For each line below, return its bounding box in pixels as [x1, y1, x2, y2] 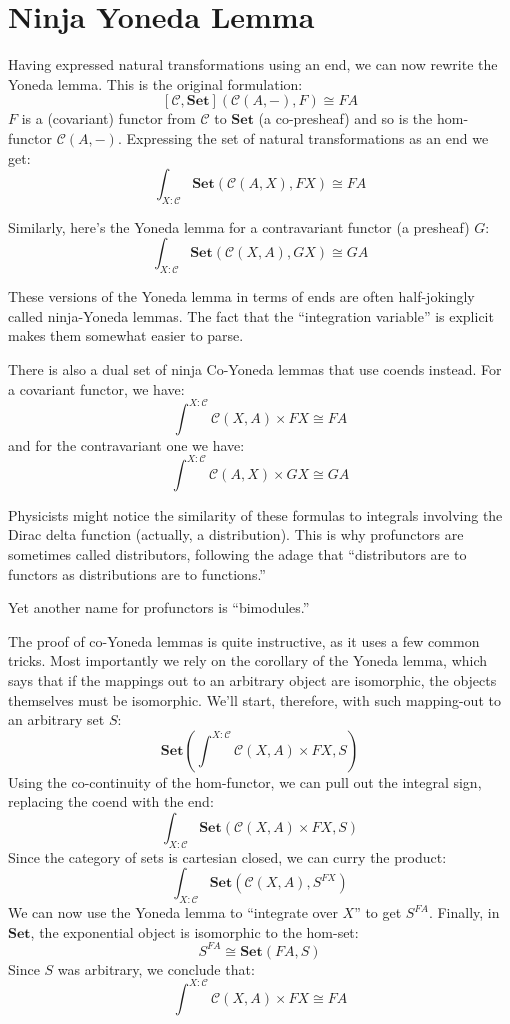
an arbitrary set [8, 709, 105, 730]
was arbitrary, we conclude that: [57, 958, 255, 979]
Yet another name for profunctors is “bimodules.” [8, 597, 310, 618]
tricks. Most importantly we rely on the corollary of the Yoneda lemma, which [8, 650, 488, 671]
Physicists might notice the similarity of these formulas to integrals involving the [8, 504, 503, 525]
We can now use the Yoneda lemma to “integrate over [8, 902, 338, 923]
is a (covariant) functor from [21, 108, 196, 129]
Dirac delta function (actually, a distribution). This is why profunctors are [8, 524, 464, 545]
